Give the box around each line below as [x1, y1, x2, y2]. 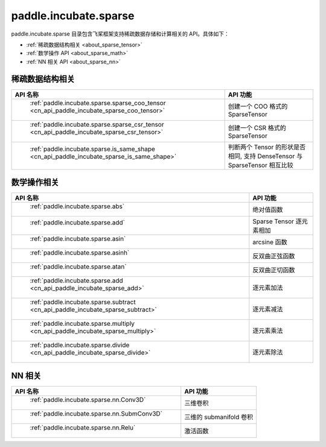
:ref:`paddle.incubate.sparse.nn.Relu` [30, 423, 136, 431]
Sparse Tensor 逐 [252, 217, 302, 226]
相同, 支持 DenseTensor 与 [228, 151, 303, 160]
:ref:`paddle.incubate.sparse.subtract [30, 298, 136, 306]
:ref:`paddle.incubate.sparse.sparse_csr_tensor [30, 120, 164, 128]
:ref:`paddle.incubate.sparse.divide [30, 341, 130, 349]
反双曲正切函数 [252, 266, 295, 274]
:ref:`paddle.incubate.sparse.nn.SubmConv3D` [30, 409, 163, 417]
